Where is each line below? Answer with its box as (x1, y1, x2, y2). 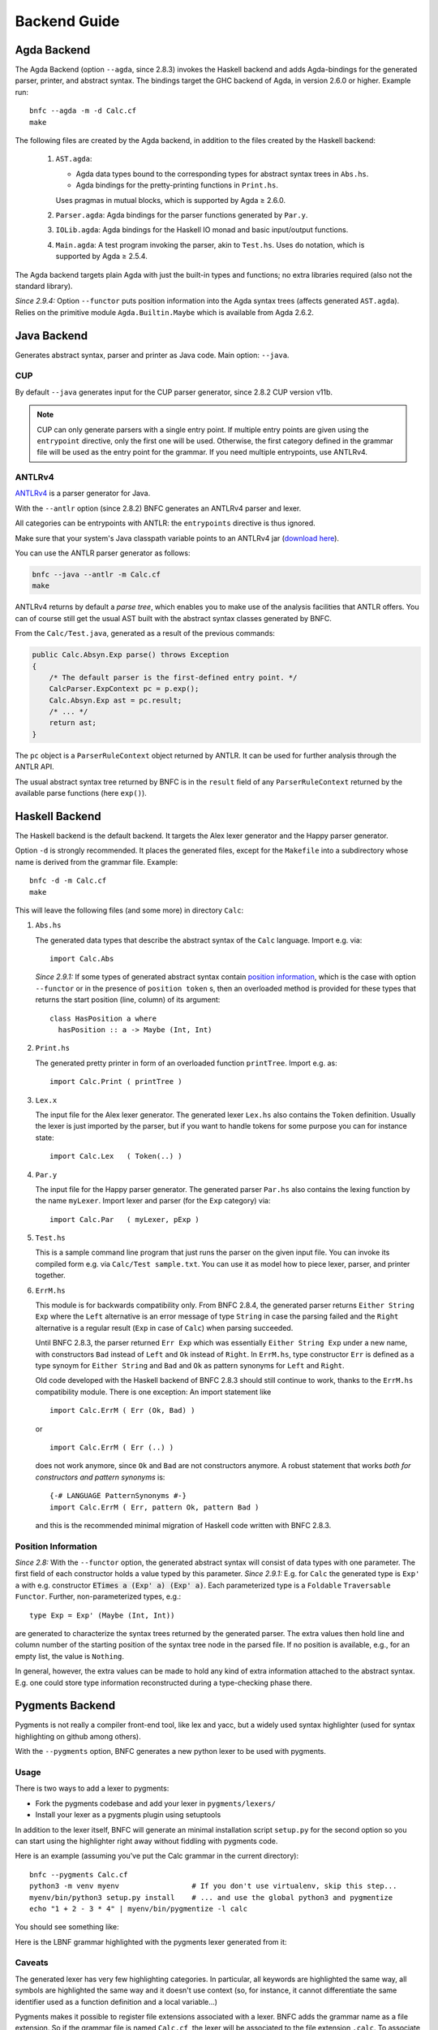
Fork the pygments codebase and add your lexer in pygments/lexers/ (35, 1799, 276, 1808)
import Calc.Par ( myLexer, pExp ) (49, 1215, 200, 1224)
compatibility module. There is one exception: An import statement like (35, 1387, 272, 1397)
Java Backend (15, 329, 88, 343)
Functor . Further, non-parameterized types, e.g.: (15, 1592, 182, 1601)
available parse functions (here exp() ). (15, 788, 148, 798)
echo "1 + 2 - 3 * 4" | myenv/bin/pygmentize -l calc (29, 1904, 247, 1913)
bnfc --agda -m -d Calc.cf (29, 106, 137, 115)
